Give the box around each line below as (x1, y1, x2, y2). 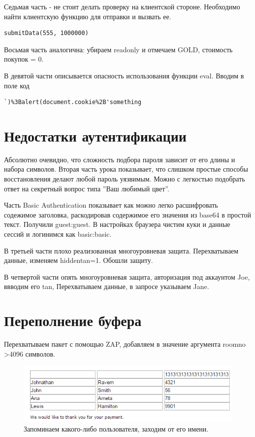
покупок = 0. (4, 54, 44, 64)
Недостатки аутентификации (4, 125, 187, 146)
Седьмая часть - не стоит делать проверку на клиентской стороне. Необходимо (4, 1, 240, 11)
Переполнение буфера (4, 310, 142, 330)
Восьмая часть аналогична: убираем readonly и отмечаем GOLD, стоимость (4, 44, 233, 54)
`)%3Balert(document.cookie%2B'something (4, 99, 142, 106)
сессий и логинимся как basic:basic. (4, 229, 112, 239)
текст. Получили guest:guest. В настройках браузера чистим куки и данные (4, 219, 230, 229)
